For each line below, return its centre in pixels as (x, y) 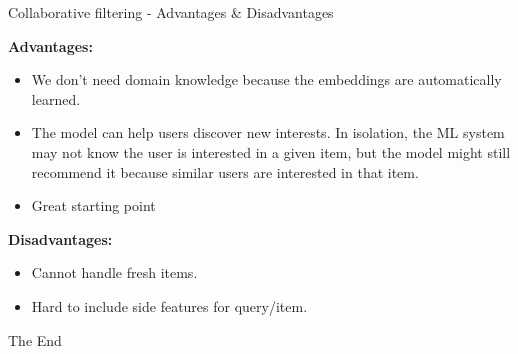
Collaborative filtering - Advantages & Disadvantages (171, 12)
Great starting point (93, 205)
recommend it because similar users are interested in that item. (225, 171)
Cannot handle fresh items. (114, 272)
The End (35, 339)
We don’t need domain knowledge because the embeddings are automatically (266, 79)
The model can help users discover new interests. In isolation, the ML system (268, 132)
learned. (56, 98)
